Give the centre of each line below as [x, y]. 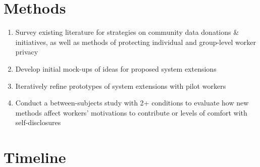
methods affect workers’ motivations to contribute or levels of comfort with [131, 112]
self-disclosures [38, 122]
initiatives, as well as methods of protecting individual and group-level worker [136, 42]
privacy [27, 52]
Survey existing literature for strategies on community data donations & [127, 32]
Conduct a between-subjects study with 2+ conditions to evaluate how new [132, 103]
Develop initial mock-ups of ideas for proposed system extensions [116, 68]
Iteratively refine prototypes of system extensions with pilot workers [121, 86]
